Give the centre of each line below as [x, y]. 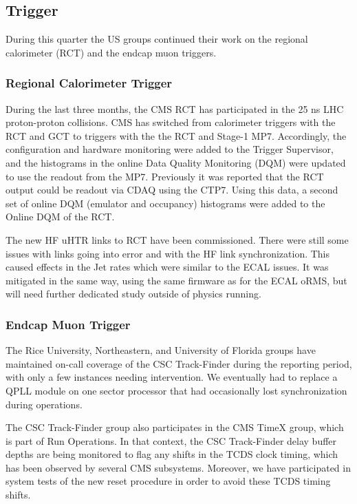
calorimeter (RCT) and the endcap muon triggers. [111, 52]
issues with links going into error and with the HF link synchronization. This [168, 253]
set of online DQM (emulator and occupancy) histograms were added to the [165, 203]
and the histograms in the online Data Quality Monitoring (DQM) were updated [176, 162]
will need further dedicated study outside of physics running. [133, 294]
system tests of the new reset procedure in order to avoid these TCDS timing [168, 481]
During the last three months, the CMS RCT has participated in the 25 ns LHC [175, 108]
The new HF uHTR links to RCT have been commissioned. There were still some [177, 239]
